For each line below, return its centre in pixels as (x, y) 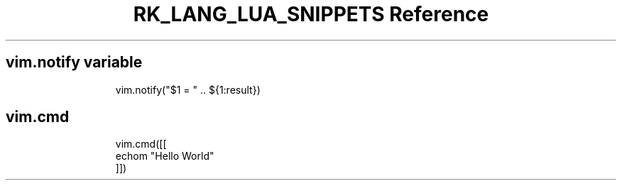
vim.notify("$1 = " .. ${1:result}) (188, 89)
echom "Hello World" (165, 156)
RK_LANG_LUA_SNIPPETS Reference (311, 14)
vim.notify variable (74, 62)
